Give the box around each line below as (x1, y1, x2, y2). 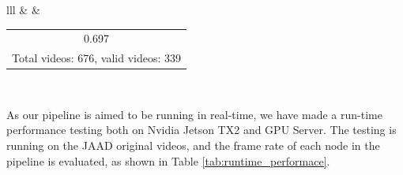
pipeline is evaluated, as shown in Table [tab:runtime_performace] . (6, 152, 330, 169)
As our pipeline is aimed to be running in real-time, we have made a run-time (6, 106, 382, 122)
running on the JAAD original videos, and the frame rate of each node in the (6, 137, 380, 154)
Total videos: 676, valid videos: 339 (12, 50, 182, 66)
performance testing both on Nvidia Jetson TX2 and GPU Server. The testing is (6, 121, 397, 138)
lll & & (6, 2, 40, 17)
